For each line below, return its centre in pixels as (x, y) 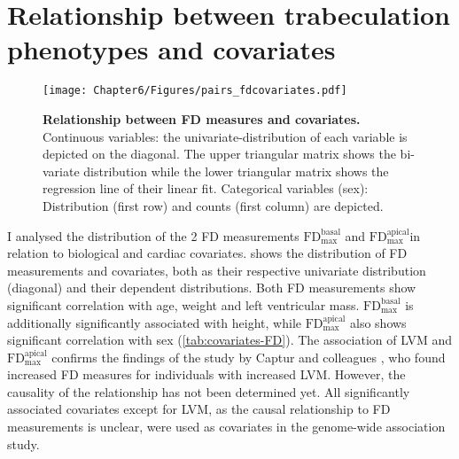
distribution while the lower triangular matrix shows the (236, 171)
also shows (378, 322)
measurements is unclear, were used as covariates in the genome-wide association (226, 427)
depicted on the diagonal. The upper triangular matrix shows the (219, 154)
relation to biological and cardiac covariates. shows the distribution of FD (207, 253)
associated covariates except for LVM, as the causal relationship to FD (199, 409)
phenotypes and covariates (171, 49)
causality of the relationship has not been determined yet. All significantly (209, 391)
